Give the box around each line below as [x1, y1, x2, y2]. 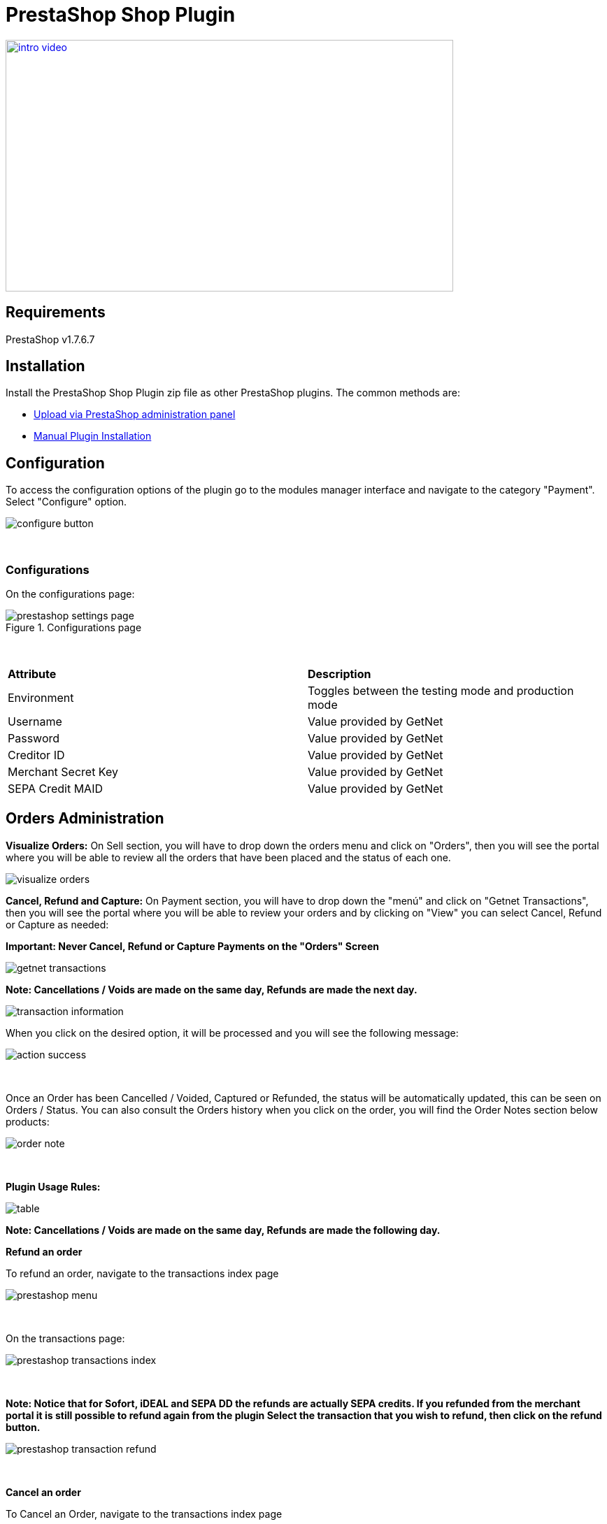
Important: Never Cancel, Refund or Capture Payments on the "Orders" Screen [6, 940, 379, 952]
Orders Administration [6, 810, 164, 828]
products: [6, 1115, 50, 1128]
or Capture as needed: [6, 918, 109, 930]
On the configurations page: [6, 588, 135, 601]
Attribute [8, 667, 57, 682]
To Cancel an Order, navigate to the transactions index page [6, 1507, 283, 1520]
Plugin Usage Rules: [6, 1180, 101, 1193]
